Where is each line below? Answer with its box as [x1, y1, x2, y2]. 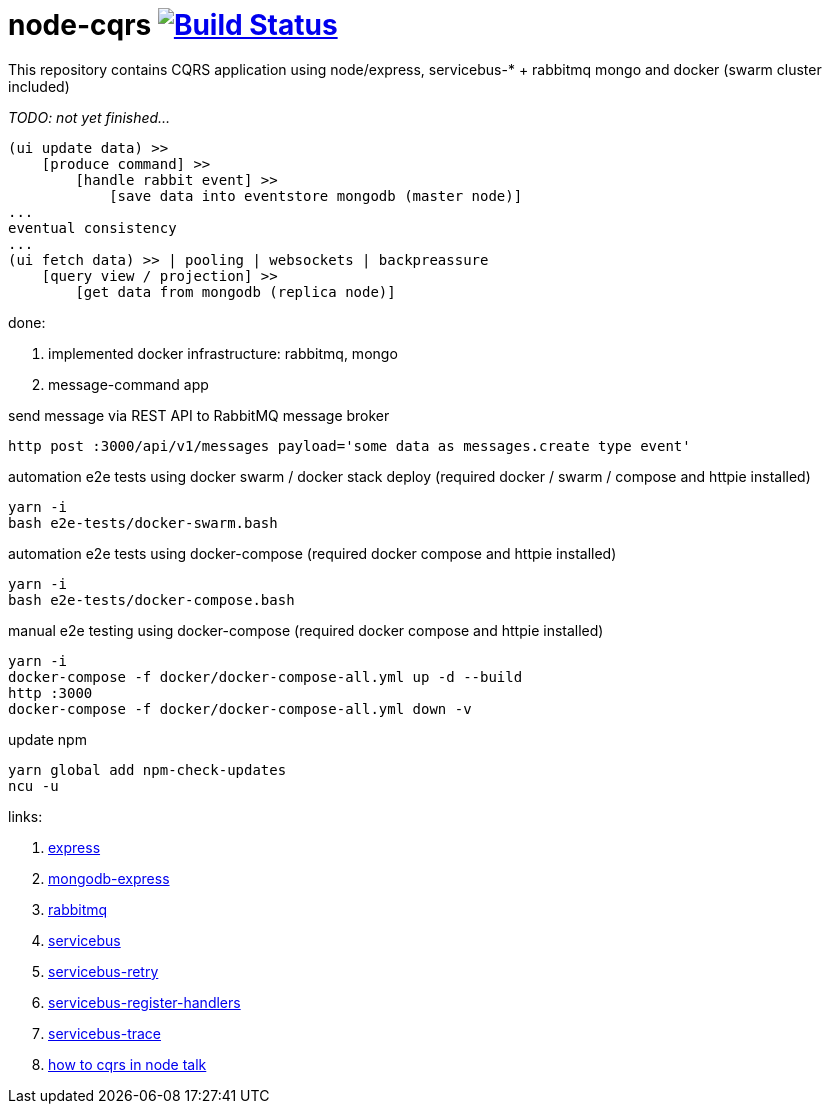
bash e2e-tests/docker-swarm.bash [8, 514, 278, 531]
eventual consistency [8, 219, 177, 236]
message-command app [48, 375, 209, 393]
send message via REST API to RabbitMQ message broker [8, 406, 390, 424]
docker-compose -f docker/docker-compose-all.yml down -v [8, 700, 472, 717]
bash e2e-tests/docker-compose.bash [8, 591, 295, 608]
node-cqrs [8, 8, 152, 42]
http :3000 [8, 684, 93, 701]
